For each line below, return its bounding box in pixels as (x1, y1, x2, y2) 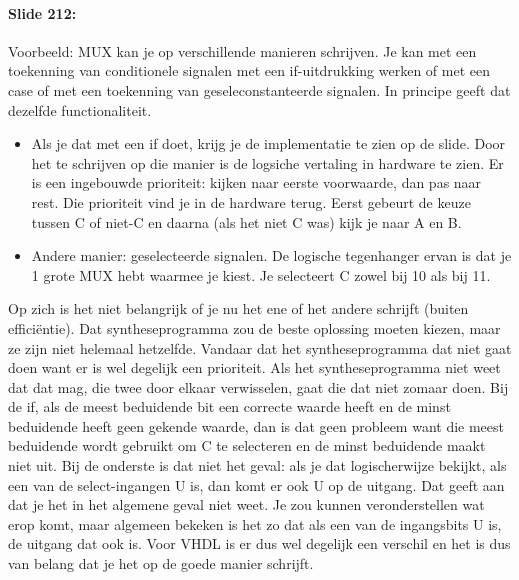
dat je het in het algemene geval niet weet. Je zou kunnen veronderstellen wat (8, 494, 485, 515)
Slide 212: (8, 2, 77, 23)
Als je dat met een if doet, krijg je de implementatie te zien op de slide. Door (31, 133, 506, 154)
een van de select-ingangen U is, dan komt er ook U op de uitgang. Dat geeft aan (8, 474, 505, 495)
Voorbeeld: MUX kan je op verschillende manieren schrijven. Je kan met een (8, 40, 477, 61)
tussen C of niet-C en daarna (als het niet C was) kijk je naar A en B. (31, 211, 462, 232)
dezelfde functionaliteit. (8, 99, 152, 120)
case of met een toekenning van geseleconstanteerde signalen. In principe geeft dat (8, 79, 511, 100)
